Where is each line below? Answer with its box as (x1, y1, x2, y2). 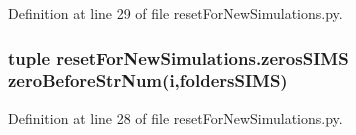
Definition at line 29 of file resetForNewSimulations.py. (8, 3, 343, 23)
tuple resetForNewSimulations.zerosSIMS (8, 45, 349, 70)
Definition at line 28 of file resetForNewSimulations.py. (8, 107, 343, 128)
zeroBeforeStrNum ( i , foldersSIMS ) (8, 68, 288, 93)
